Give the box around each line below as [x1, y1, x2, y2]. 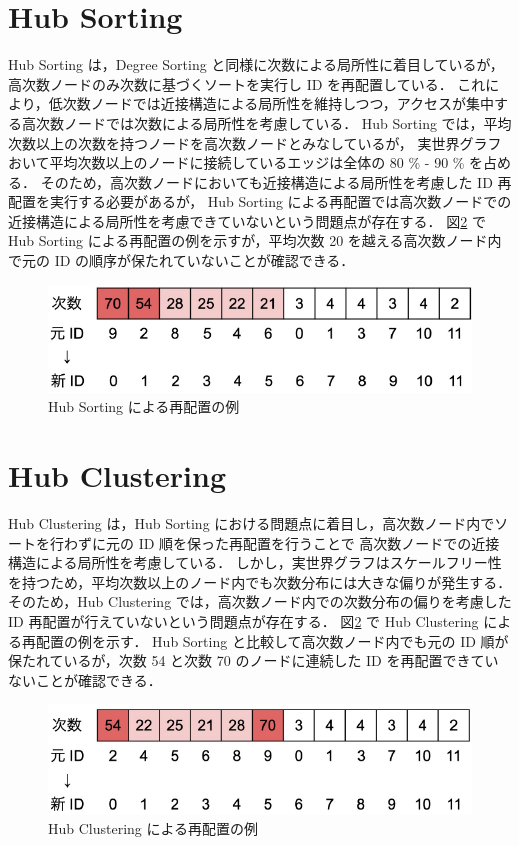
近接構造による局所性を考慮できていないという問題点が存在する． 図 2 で [8, 210, 486, 231]
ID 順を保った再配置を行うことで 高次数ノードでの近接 [138, 532, 500, 553]
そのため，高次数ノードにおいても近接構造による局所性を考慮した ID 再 [40, 171, 512, 192]
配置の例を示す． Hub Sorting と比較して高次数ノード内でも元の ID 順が [35, 630, 509, 651]
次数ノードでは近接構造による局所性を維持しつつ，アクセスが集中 [62, 93, 495, 114]
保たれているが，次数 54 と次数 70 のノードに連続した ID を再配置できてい [8, 650, 499, 671]
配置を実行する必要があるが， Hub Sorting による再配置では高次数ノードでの [8, 191, 512, 212]
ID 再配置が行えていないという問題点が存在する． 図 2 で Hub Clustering [8, 611, 479, 632]
